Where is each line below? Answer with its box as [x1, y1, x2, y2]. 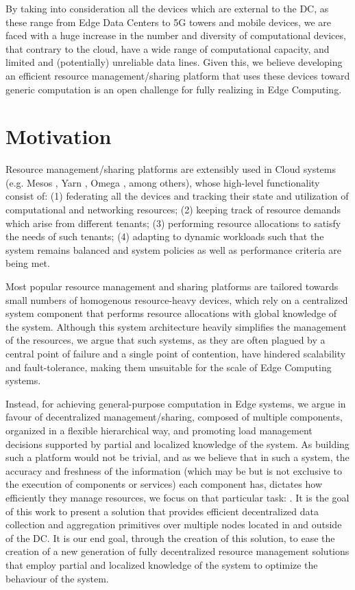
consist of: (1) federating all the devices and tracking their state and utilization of [5, 189, 349, 203]
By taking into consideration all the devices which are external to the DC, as [5, 1, 329, 15]
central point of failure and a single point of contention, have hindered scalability [5, 346, 346, 360]
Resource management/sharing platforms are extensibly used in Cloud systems [5, 162, 336, 176]
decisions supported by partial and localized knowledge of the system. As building [5, 436, 350, 451]
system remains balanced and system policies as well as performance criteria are [5, 242, 341, 257]
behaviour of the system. [5, 571, 109, 585]
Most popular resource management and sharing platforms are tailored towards [5, 279, 339, 294]
